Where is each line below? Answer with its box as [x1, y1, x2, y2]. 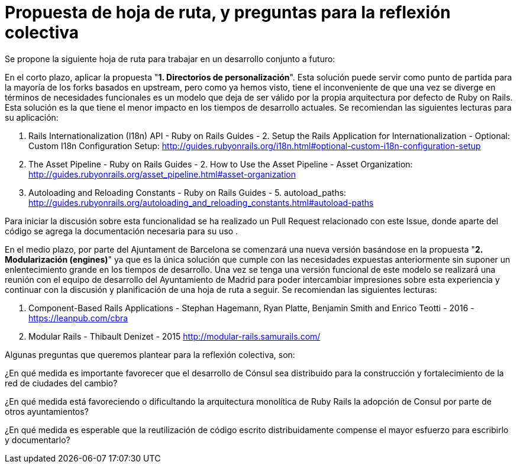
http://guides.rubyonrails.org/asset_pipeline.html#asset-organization [28, 169, 296, 179]
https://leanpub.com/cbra [28, 312, 128, 323]
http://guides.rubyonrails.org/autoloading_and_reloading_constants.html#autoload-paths [28, 197, 374, 208]
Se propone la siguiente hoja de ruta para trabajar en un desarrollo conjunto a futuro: [5, 53, 335, 64]
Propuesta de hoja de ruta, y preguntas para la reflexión [5, 2, 451, 22]
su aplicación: [5, 112, 59, 122]
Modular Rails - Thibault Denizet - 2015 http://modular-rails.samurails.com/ [28, 331, 321, 341]
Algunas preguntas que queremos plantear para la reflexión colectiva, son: [5, 349, 295, 360]
